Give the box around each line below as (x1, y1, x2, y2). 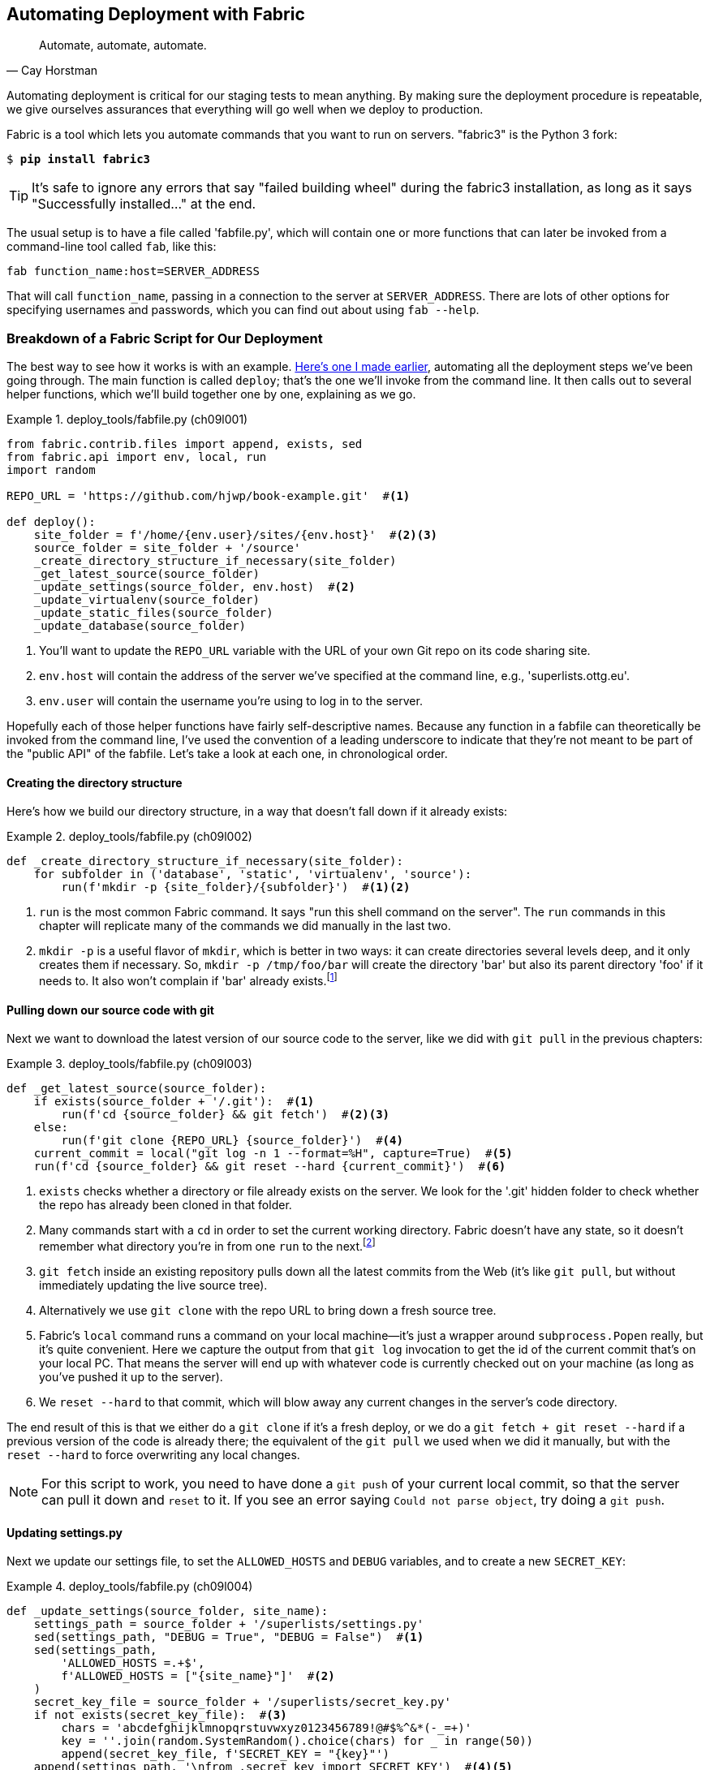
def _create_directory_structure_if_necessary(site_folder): (6, 855, 403, 868)
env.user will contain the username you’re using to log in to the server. (39, 694, 423, 708)
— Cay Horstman (6, 63, 98, 78)
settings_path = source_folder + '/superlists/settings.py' (33, 1617, 424, 1631)
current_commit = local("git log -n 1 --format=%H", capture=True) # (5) (33, 1147, 513, 1161)
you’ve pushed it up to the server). (39, 1369, 223, 1384)
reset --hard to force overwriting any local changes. (6, 1447, 300, 1462)
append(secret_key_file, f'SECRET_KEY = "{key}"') (61, 1747, 390, 1761)
